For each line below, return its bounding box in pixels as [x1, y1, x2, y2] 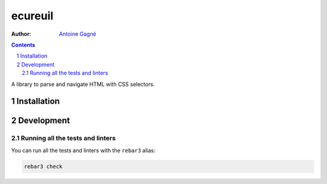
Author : [11, 30, 31, 38]
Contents [11, 41, 36, 48]
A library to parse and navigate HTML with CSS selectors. [11, 80, 155, 88]
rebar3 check [24, 163, 63, 169]
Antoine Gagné [59, 30, 96, 38]
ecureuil [11, 9, 54, 22]
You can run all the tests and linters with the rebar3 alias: [11, 146, 156, 154]
